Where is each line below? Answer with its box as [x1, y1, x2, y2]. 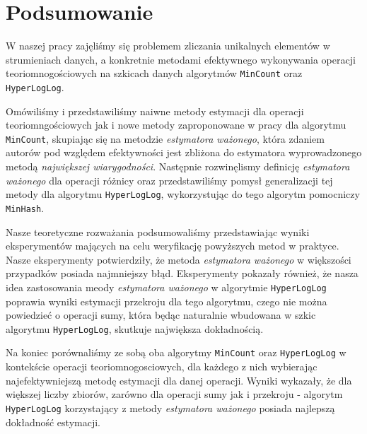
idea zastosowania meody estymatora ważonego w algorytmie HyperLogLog [6, 279, 327, 294]
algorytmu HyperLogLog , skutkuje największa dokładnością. [6, 321, 264, 336]
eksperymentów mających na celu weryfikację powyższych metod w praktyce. [6, 238, 339, 253]
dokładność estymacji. [6, 414, 100, 429]
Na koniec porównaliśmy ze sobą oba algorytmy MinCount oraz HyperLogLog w [6, 345, 346, 360]
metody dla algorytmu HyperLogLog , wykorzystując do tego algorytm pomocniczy [6, 187, 360, 201]
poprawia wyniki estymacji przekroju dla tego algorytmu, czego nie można [6, 293, 327, 308]
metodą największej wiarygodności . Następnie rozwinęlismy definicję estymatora [6, 159, 350, 174]
